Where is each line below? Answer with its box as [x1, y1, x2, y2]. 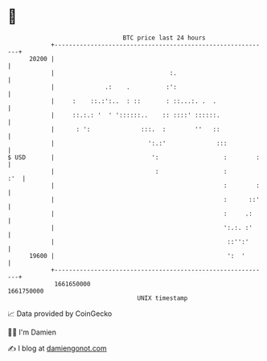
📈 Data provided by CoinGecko [7, 309, 113, 318]
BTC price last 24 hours [122, 34, 206, 42]
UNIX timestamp [137, 293, 188, 302]
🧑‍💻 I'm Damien [7, 327, 57, 337]
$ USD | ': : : [7, 153, 261, 162]
